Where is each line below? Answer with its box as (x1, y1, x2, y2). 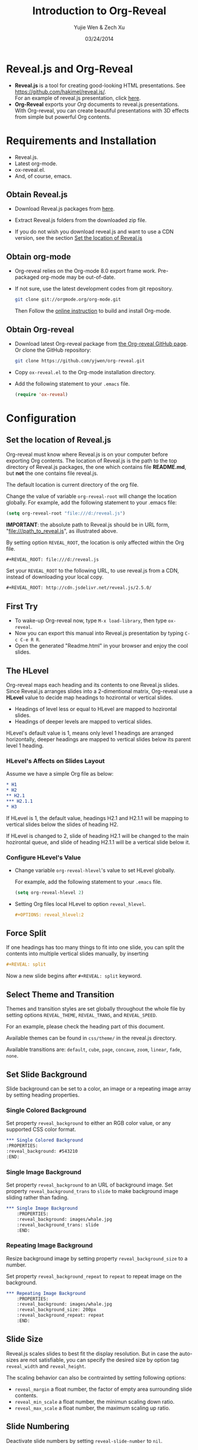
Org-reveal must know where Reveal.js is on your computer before (6, 451, 168, 458)
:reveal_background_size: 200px (17, 1307, 96, 1313)
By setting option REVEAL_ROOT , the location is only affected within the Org (6, 539, 184, 546)
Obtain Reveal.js (6, 189, 68, 200)
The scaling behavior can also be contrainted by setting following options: (6, 1374, 186, 1381)
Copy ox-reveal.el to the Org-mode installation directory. (14, 368, 155, 375)
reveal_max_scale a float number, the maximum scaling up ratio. (14, 1404, 170, 1412)
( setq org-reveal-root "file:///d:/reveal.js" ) (6, 510, 126, 516)
